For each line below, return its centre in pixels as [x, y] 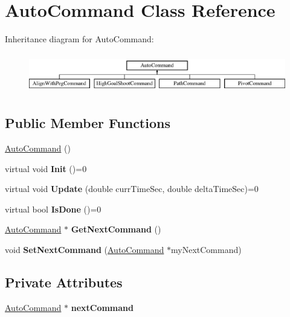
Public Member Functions [88, 123]
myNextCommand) [206, 250]
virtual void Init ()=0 [46, 168]
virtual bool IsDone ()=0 [53, 209]
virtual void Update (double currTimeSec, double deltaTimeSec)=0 [132, 189]
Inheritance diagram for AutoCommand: [79, 39]
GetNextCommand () [116, 229]
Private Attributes [64, 282]
